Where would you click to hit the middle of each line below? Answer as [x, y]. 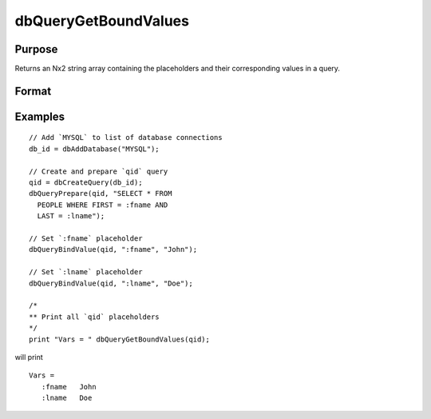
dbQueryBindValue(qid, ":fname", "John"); [113, 249]
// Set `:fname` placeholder [86, 239]
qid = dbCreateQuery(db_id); [86, 183]
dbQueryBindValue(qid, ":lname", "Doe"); [111, 283]
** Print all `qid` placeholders [94, 317]
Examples [40, 116]
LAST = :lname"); [71, 216]
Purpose [36, 49]
